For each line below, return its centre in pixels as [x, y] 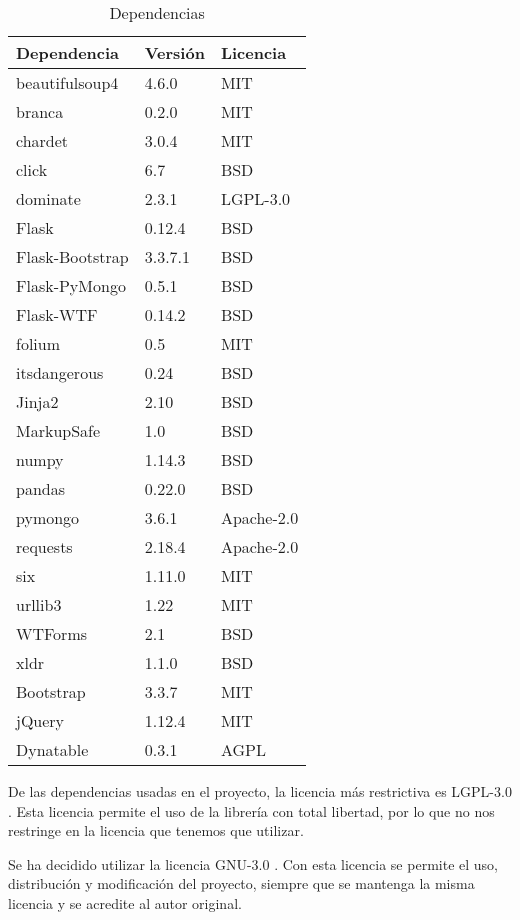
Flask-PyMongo [71, 285]
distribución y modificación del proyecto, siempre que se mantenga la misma [241, 883]
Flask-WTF [57, 314]
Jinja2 [37, 401]
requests [44, 546]
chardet [42, 140]
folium [38, 343]
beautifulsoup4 [67, 82]
